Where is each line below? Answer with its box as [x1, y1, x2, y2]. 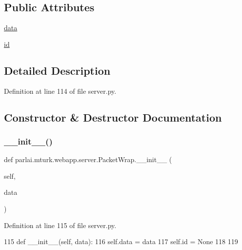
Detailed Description [4, 62, 111, 78]
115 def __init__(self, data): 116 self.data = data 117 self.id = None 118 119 [4, 236, 238, 247]
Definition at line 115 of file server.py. [4, 220, 117, 230]
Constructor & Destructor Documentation [4, 109, 222, 125]
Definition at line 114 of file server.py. [4, 85, 117, 96]
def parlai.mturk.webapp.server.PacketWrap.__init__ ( [4, 154, 172, 165]
